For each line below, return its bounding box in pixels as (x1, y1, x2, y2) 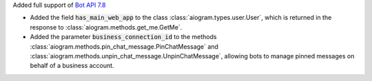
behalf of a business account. (30, 62, 114, 70)
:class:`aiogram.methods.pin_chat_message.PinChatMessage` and (30, 42, 218, 51)
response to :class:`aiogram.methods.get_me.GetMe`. (30, 23, 183, 31)
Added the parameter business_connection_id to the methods (30, 33, 217, 41)
